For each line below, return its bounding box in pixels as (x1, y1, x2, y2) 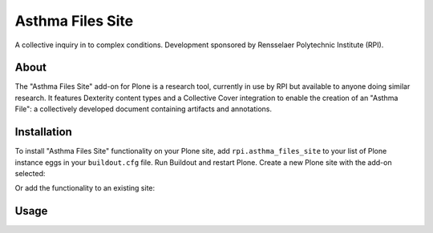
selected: (14, 168, 46, 178)
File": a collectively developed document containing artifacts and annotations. (14, 104, 273, 114)
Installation (14, 125, 72, 139)
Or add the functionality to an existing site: (14, 183, 156, 193)
